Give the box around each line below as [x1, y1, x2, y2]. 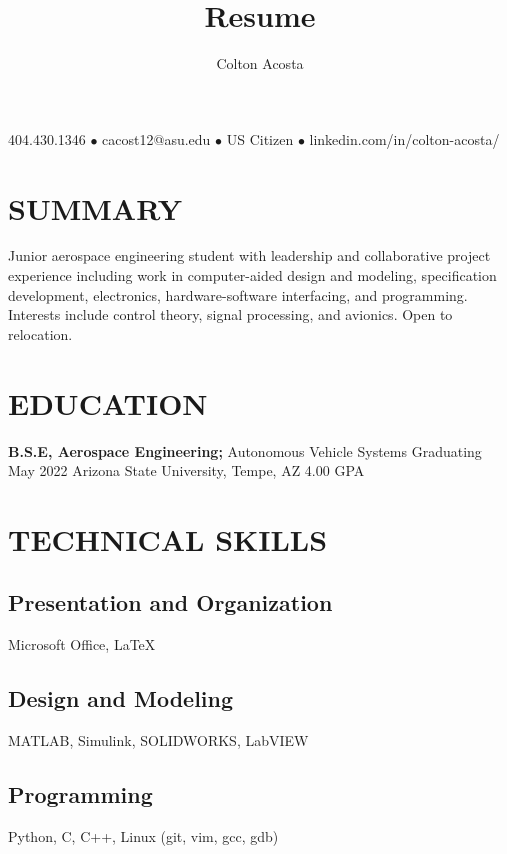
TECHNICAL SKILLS [8, 518, 328, 559]
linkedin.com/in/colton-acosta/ [309, 128, 500, 149]
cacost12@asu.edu [102, 128, 211, 149]
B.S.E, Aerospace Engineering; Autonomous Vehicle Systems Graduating [8, 440, 482, 461]
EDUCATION [8, 382, 208, 423]
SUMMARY [8, 187, 182, 228]
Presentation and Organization [8, 587, 333, 618]
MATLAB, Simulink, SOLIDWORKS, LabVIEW [8, 730, 309, 751]
